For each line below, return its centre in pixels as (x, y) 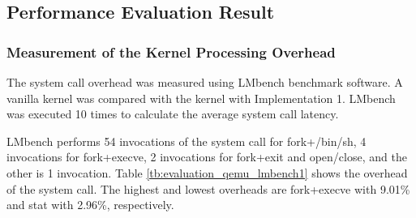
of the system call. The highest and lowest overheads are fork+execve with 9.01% (208, 188)
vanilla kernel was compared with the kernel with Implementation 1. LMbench (201, 98)
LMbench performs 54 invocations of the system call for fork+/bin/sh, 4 (187, 141)
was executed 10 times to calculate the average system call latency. (173, 114)
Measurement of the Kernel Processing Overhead (171, 51)
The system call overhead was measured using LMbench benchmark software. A (205, 82)
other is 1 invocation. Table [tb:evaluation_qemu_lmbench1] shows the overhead (207, 172)
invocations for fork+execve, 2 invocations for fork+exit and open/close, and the (207, 157)
